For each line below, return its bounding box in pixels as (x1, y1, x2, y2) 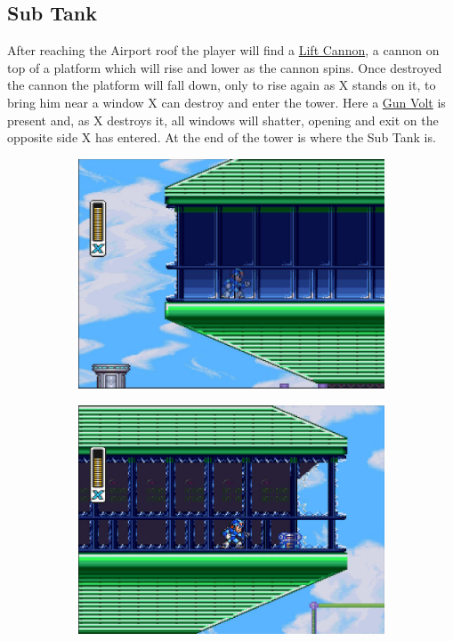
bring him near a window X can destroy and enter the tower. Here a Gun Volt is (7, 92, 446, 111)
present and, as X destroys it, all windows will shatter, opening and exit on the (7, 110, 439, 129)
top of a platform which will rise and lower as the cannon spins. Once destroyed (7, 58, 442, 76)
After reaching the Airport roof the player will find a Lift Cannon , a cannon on (7, 41, 440, 60)
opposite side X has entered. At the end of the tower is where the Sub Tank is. (7, 128, 436, 147)
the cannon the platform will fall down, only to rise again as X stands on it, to (7, 76, 436, 94)
